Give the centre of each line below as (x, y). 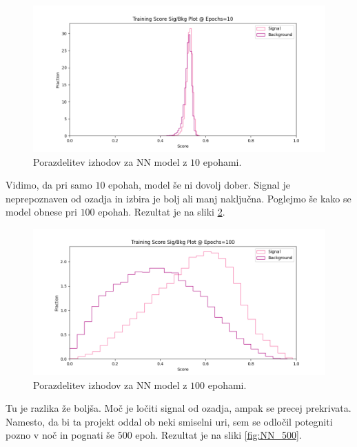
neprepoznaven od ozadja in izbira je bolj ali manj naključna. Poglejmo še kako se (178, 198)
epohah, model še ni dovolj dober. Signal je (199, 185)
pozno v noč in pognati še (60, 435)
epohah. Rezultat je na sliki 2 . (162, 212)
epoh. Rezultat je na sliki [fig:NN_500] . (218, 435)
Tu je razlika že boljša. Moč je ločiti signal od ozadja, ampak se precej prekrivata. (178, 408)
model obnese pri (41, 212)
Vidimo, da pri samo (49, 185)
